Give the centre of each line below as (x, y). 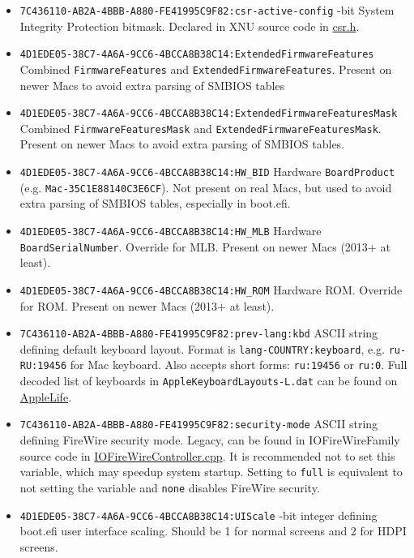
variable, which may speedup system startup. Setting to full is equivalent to (211, 472)
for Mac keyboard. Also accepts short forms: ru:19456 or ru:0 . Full (239, 365)
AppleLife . (46, 396)
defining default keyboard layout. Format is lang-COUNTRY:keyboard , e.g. (202, 348)
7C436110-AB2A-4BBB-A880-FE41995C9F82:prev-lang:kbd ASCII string (199, 333)
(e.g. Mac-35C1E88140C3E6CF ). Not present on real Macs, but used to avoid (206, 187)
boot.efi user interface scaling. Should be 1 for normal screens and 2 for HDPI (213, 531)
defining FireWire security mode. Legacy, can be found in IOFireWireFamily (210, 440)
